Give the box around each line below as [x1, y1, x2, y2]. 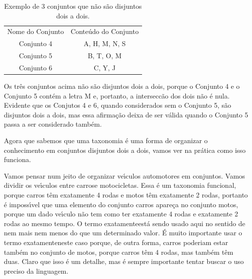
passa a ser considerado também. [4, 119, 102, 129]
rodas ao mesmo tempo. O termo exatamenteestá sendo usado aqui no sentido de [4, 218, 245, 228]
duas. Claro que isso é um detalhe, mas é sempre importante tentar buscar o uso [4, 256, 244, 266]
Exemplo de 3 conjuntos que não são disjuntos [4, 1, 142, 11]
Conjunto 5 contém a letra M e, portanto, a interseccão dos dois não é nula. [4, 90, 230, 100]
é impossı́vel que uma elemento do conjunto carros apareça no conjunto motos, [4, 199, 238, 209]
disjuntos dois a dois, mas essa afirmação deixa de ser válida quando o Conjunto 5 [4, 109, 248, 119]
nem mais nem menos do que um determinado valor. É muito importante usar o [4, 228, 242, 238]
